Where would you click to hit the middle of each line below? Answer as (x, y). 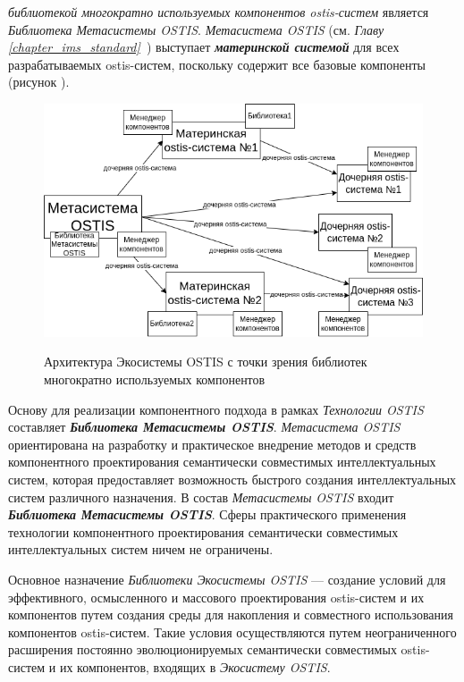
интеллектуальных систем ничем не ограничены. (141, 549)
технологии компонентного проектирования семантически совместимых (203, 531)
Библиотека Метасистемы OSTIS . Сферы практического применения (207, 514)
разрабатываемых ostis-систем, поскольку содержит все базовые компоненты (217, 64)
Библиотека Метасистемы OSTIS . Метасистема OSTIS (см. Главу (196, 29)
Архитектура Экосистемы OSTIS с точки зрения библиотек (206, 362)
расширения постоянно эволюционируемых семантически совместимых (202, 649)
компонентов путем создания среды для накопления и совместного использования (231, 615)
